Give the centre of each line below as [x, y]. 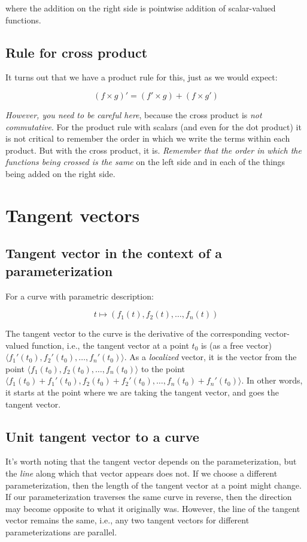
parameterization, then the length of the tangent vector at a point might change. [153, 485]
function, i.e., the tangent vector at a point [110, 345]
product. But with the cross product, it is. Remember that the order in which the [153, 150]
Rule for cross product [77, 52]
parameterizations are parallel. [61, 532]
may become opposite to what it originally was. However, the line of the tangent [153, 508]
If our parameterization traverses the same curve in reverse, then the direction [149, 497]
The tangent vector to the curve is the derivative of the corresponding [134, 333]
